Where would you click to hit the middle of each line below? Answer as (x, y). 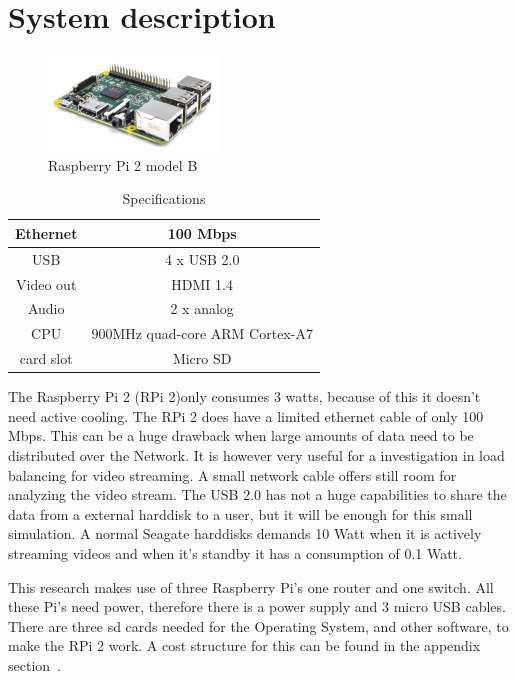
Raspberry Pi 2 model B (123, 164)
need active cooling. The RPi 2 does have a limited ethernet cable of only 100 (246, 415)
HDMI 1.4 (202, 283)
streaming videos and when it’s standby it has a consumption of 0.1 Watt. (235, 553)
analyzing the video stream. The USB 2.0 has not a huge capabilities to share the (257, 494)
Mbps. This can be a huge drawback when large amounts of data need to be (241, 435)
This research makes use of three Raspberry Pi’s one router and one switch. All (251, 586)
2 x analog (202, 308)
